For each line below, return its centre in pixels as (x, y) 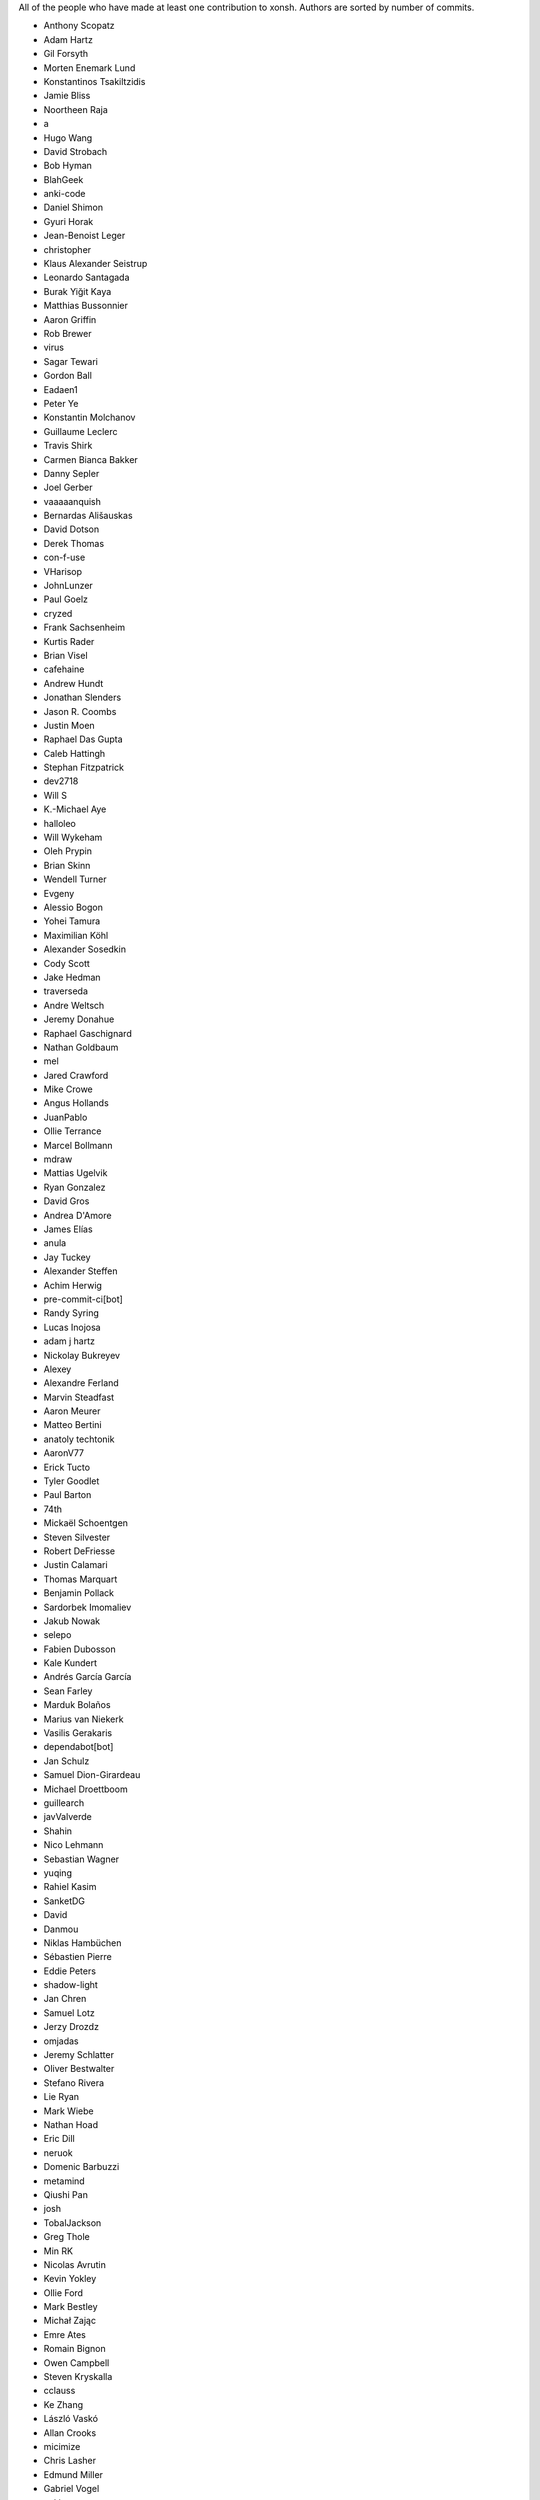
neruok (58, 2152)
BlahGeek (63, 179)
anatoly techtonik (79, 1439)
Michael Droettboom (86, 1789)
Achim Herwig (72, 1285)
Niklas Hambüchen (82, 1942)
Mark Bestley (71, 2307)
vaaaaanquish (72, 501)
